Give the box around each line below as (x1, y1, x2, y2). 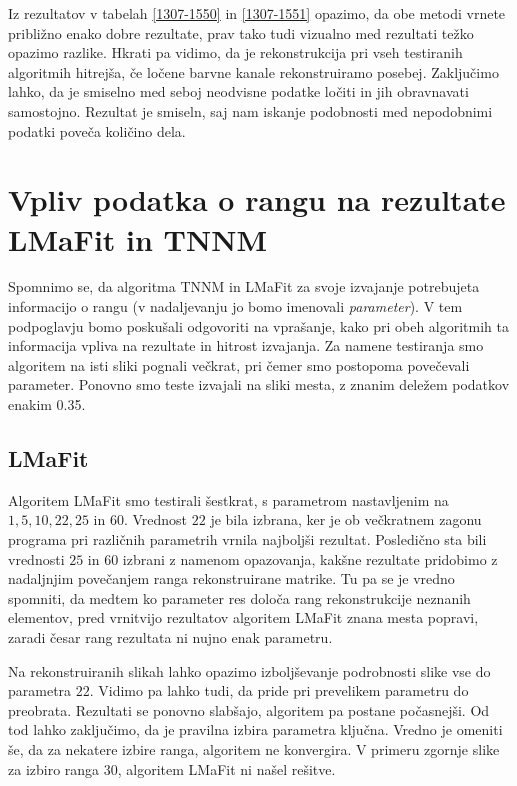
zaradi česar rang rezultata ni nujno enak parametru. (8, 626, 333, 647)
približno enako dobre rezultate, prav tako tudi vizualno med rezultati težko (8, 22, 474, 43)
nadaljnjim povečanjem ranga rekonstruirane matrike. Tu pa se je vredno (8, 568, 455, 589)
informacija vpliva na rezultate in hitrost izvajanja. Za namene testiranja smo (8, 335, 484, 356)
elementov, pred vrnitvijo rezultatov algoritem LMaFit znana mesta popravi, (8, 607, 479, 628)
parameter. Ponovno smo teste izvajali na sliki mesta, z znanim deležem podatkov (8, 374, 510, 395)
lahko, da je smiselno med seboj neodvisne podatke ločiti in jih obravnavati (8, 81, 469, 102)
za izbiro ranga (8, 758, 100, 779)
